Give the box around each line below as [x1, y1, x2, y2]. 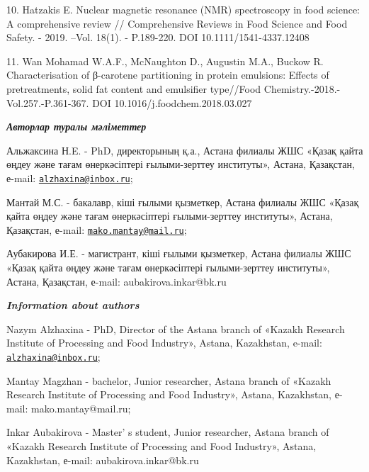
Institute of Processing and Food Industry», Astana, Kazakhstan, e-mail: [6, 335, 322, 350]
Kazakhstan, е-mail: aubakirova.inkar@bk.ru [6, 452, 199, 467]
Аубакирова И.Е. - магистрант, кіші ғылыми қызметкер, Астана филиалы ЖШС [6, 246, 351, 261]
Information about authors [6, 298, 140, 313]
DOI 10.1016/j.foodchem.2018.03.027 [92, 95, 252, 110]
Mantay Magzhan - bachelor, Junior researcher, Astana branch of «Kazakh [6, 373, 331, 388]
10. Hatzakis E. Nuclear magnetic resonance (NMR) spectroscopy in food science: [6, 2, 361, 16]
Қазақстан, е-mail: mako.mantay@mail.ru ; [6, 222, 187, 237]
